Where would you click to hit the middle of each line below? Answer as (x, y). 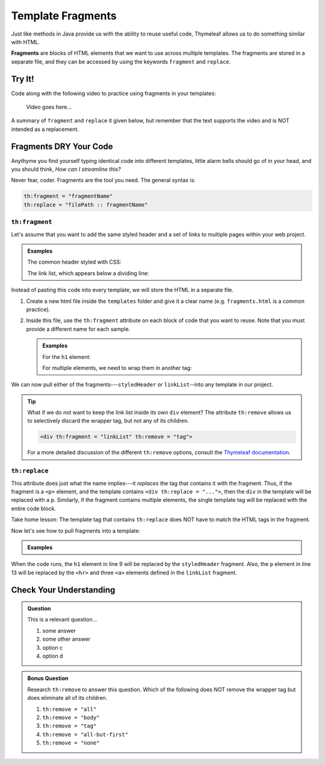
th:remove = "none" (71, 743)
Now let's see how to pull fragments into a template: (76, 530)
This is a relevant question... (62, 620)
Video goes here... (49, 107)
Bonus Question (48, 678)
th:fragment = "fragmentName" (68, 196)
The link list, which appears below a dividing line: (88, 273)
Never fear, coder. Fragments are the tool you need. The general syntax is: (103, 180)
